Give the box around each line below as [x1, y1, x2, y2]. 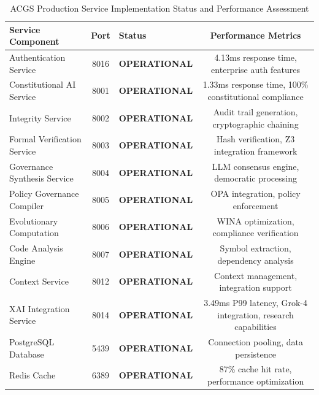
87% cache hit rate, [219, 362, 292, 375]
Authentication [9, 51, 66, 64]
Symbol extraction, [220, 242, 291, 255]
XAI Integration [9, 302, 70, 315]
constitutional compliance [207, 90, 304, 103]
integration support [219, 281, 292, 294]
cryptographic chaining [212, 117, 299, 130]
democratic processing [214, 172, 297, 185]
